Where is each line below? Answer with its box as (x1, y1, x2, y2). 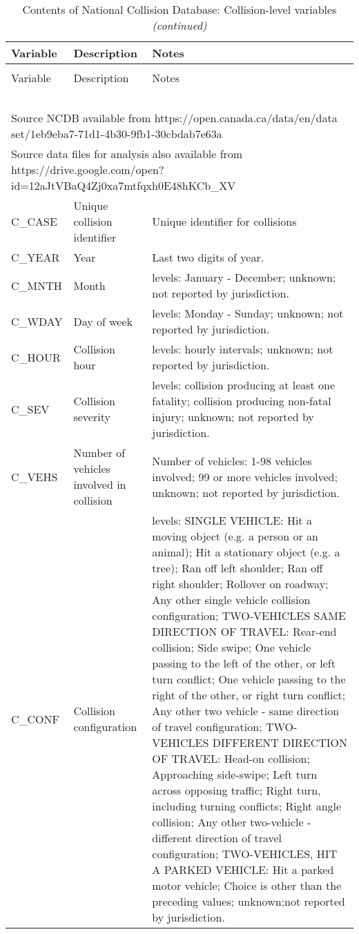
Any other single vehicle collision (152, 592, 311, 607)
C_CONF (11, 710, 60, 727)
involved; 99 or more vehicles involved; (152, 468, 338, 485)
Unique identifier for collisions (152, 213, 297, 229)
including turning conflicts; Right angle (152, 798, 342, 814)
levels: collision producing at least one (152, 377, 336, 393)
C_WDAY (11, 313, 63, 329)
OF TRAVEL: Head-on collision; (152, 750, 310, 766)
